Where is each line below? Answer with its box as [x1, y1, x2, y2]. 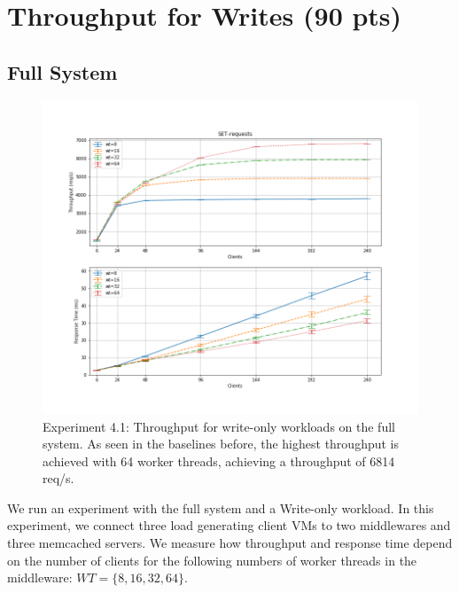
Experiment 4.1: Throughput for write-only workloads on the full [43, 417, 395, 435]
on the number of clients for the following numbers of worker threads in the [7, 550, 417, 569]
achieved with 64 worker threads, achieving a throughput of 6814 [43, 451, 395, 470]
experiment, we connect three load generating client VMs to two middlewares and [7, 516, 451, 534]
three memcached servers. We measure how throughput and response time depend [7, 534, 453, 552]
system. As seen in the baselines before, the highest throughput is [43, 434, 400, 453]
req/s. [43, 469, 74, 488]
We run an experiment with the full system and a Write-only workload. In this [7, 498, 434, 517]
